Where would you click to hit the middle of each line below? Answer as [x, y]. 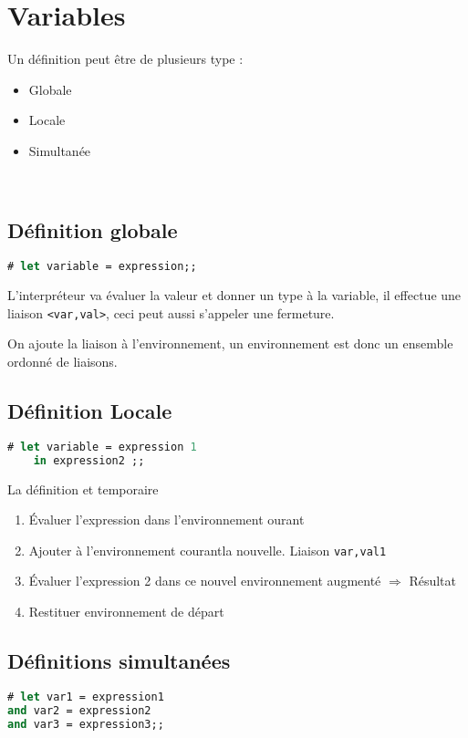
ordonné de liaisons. [62, 362]
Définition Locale [90, 411]
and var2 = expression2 [79, 710]
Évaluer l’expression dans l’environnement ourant [166, 520]
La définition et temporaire [83, 489]
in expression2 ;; [89, 460]
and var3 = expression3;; [86, 724]
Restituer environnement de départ [126, 611]
